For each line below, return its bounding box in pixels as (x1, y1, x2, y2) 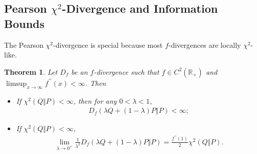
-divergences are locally (168, 39, 241, 50)
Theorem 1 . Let (4, 66, 58, 77)
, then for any (73, 95, 117, 106)
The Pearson (4, 39, 43, 50)
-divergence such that (94, 66, 159, 77)
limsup (6, 80, 27, 87)
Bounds (4, 15, 45, 31)
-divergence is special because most (53, 39, 163, 50)
